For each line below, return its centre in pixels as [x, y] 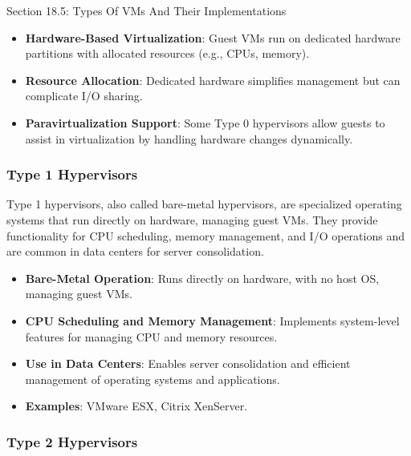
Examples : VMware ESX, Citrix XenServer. [136, 406]
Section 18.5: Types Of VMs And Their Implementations [146, 10]
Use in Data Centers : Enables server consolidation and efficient [188, 363]
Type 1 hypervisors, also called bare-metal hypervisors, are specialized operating [204, 204]
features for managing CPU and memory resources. [151, 336]
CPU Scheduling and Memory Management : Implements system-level [212, 320]
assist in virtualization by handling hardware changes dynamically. [189, 138]
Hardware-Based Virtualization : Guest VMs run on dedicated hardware [213, 37]
